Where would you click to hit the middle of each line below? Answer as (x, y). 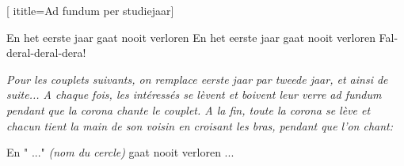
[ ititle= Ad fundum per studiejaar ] (90, 10)
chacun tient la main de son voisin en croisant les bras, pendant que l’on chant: (200, 125)
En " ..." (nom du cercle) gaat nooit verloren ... (120, 152)
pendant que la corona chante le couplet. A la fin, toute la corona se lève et (189, 109)
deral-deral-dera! (46, 53)
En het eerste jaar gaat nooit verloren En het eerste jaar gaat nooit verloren (191, 37)
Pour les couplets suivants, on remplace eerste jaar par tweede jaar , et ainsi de (197, 79)
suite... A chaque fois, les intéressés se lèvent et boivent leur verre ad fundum (194, 94)
